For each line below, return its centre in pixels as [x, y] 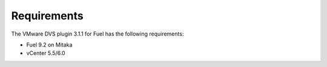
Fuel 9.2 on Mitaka [49, 45]
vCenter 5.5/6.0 [46, 53]
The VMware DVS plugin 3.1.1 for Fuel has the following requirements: [97, 34]
